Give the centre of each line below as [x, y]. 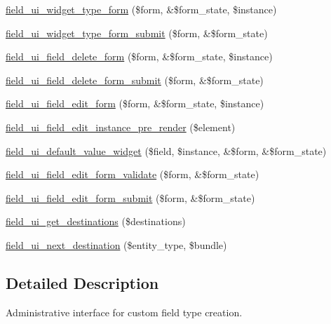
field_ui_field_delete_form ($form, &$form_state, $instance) [139, 56]
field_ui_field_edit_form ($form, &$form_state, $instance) [135, 103]
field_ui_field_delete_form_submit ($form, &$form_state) [135, 80]
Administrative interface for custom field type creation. [124, 312]
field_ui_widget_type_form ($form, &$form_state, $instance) [141, 9]
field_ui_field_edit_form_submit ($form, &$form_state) [130, 197]
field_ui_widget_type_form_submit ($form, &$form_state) [137, 33]
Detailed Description [82, 282]
